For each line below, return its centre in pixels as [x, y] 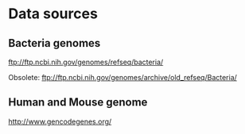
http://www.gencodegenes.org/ [60, 121]
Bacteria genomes [54, 43]
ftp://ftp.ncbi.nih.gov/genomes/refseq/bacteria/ [86, 62]
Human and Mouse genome [78, 103]
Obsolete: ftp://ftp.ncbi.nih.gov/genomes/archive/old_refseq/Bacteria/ [122, 77]
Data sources [53, 14]
